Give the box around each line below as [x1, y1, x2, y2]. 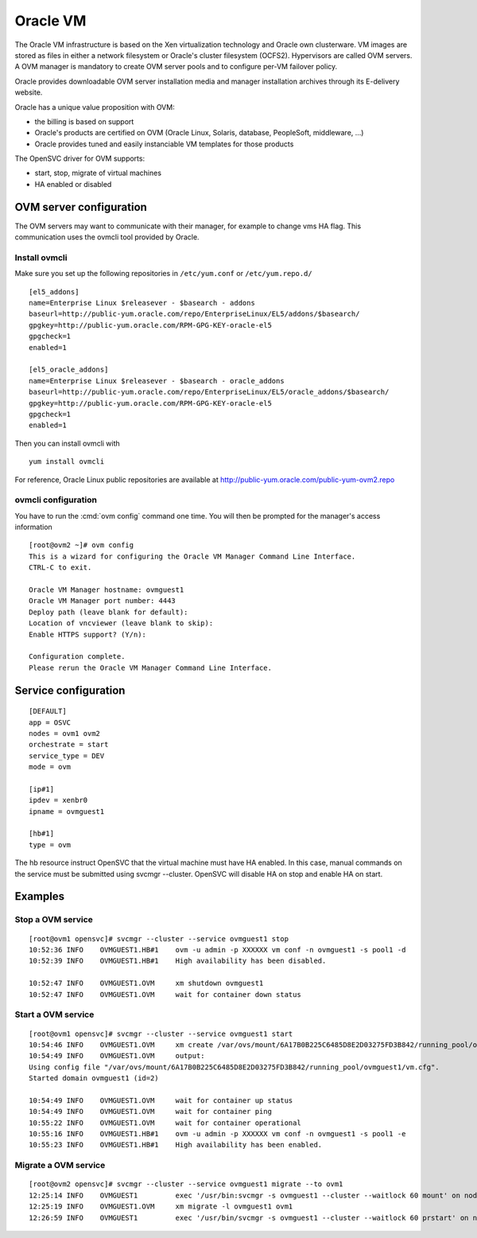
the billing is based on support [34, 116, 134, 127]
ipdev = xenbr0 [29, 796, 88, 805]
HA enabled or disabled [34, 179, 112, 189]
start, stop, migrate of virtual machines [34, 168, 162, 178]
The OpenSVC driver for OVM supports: [14, 154, 145, 163]
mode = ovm [29, 762, 72, 772]
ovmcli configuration [14, 494, 97, 505]
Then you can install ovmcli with [14, 438, 121, 448]
